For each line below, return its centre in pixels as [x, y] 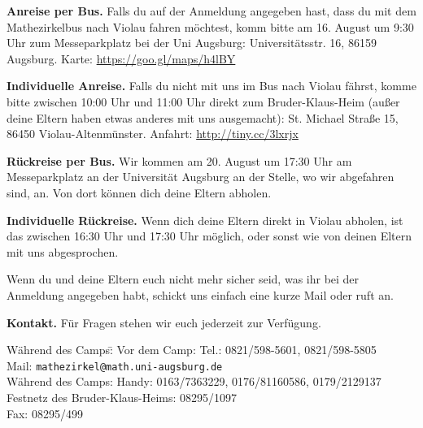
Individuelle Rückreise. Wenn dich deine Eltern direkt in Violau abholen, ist [205, 220]
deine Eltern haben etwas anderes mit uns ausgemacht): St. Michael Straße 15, [203, 117]
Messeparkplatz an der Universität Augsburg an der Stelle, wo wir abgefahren [201, 177]
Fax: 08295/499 [45, 413]
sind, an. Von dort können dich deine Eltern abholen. [139, 192]
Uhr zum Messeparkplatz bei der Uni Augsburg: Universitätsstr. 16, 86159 [192, 43]
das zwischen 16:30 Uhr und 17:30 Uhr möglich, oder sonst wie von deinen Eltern [209, 236]
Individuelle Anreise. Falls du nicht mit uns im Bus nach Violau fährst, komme [211, 86]
